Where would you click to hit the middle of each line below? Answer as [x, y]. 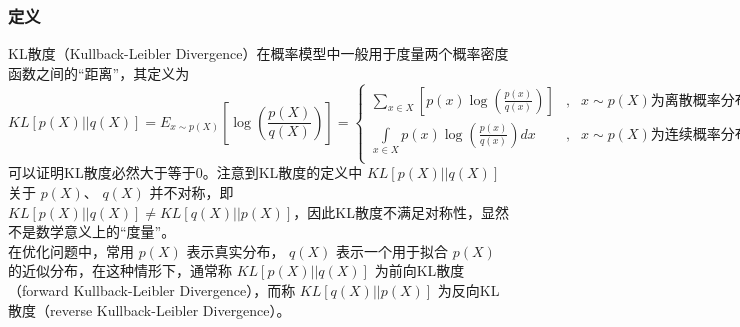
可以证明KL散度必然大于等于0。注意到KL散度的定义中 [185, 172]
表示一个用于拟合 [392, 250]
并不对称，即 [191, 191]
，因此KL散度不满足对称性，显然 [401, 211]
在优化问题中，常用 [71, 250]
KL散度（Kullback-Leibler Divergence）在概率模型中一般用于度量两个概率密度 [258, 53]
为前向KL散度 [419, 270]
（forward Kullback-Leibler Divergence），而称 [152, 289]
